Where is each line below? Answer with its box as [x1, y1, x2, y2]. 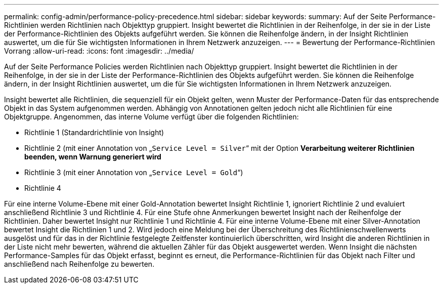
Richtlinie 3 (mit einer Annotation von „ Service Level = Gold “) [24, 168, 243, 177]
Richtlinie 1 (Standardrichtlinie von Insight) [24, 128, 164, 137]
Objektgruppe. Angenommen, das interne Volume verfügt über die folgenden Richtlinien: [4, 112, 299, 121]
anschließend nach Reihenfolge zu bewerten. [4, 260, 155, 268]
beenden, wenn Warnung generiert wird [24, 152, 161, 161]
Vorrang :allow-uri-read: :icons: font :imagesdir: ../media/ [4, 47, 194, 55]
